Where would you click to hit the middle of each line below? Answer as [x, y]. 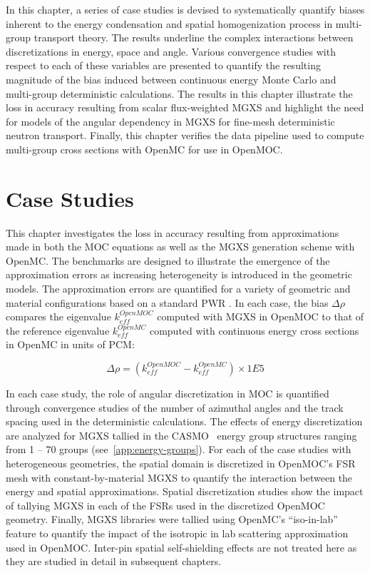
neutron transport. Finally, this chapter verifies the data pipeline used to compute [185, 135]
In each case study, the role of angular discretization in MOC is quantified [168, 393]
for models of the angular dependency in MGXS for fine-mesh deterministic [170, 121]
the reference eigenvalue [58, 330]
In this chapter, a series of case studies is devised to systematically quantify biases [185, 9]
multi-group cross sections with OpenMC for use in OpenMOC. [144, 149]
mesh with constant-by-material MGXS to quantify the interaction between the [179, 477]
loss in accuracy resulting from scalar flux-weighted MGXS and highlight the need [185, 107]
